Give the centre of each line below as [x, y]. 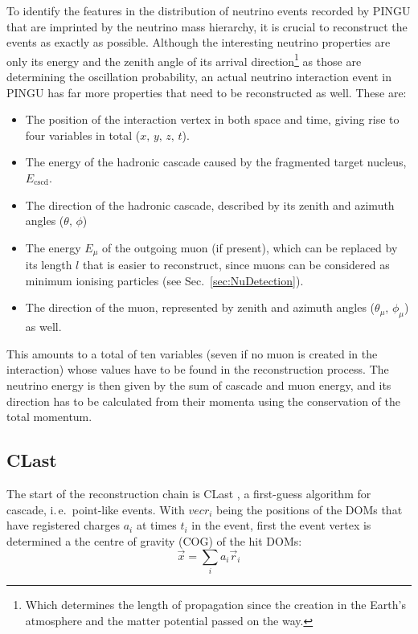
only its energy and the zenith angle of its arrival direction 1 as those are [184, 59]
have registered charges [64, 525]
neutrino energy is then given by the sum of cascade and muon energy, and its [199, 385]
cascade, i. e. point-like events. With [96, 509]
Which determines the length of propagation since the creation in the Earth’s [215, 604]
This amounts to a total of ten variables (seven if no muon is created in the [192, 353]
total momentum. [49, 417]
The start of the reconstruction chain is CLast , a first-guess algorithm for [189, 493]
